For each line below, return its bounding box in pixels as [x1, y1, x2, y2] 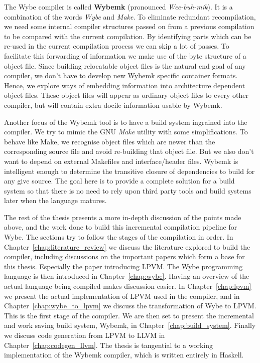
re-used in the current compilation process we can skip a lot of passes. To [4, 41, 229, 51]
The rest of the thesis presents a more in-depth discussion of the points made [4, 212, 241, 222]
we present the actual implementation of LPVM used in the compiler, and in [4, 290, 240, 301]
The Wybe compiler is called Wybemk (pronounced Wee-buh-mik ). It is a [4, 2, 233, 12]
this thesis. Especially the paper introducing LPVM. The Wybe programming [4, 261, 243, 271]
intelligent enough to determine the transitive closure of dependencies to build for [4, 165, 255, 176]
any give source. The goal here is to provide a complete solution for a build [4, 175, 235, 186]
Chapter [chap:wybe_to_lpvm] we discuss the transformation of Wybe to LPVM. [4, 300, 256, 311]
